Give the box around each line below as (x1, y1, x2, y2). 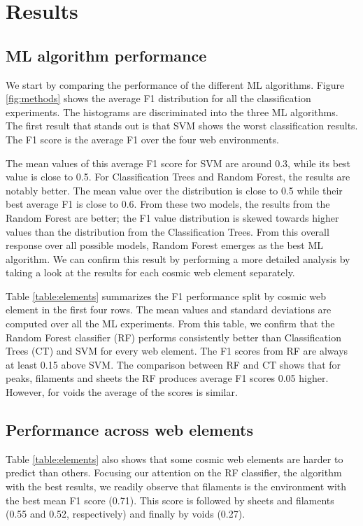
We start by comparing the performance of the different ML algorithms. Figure (6, 77, 345, 92)
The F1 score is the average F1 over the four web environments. (6, 131, 279, 146)
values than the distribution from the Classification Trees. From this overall (6, 224, 329, 239)
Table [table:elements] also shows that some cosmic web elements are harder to (6, 451, 343, 466)
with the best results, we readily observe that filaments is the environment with (6, 479, 347, 494)
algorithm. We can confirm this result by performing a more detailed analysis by (6, 251, 350, 266)
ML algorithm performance (6, 44, 207, 66)
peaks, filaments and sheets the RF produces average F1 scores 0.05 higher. (6, 371, 329, 385)
